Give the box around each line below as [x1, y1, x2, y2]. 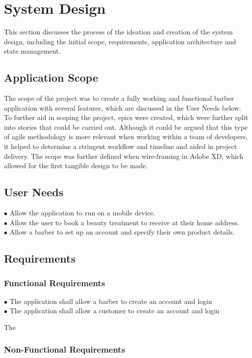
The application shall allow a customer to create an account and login [9, 305, 220, 316]
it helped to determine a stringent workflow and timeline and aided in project [4, 141, 237, 151]
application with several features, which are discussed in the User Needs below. [4, 102, 241, 113]
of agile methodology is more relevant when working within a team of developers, [4, 131, 248, 142]
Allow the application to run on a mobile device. [9, 208, 155, 218]
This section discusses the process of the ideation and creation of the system [4, 27, 233, 37]
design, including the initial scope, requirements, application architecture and [4, 36, 236, 46]
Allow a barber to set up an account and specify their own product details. [9, 227, 235, 237]
